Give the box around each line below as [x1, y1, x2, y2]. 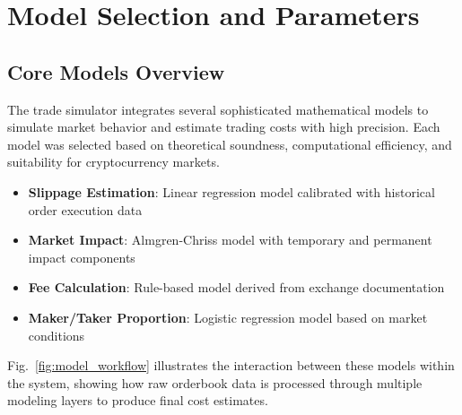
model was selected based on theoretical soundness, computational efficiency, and [7, 134, 452, 153]
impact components [28, 247, 135, 266]
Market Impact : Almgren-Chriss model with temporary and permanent [28, 230, 432, 249]
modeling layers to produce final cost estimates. [7, 391, 268, 410]
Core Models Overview [7, 57, 225, 85]
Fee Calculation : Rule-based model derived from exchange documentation [28, 278, 445, 297]
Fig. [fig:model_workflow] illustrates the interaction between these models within [7, 356, 455, 375]
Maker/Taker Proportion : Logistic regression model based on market [28, 307, 428, 326]
